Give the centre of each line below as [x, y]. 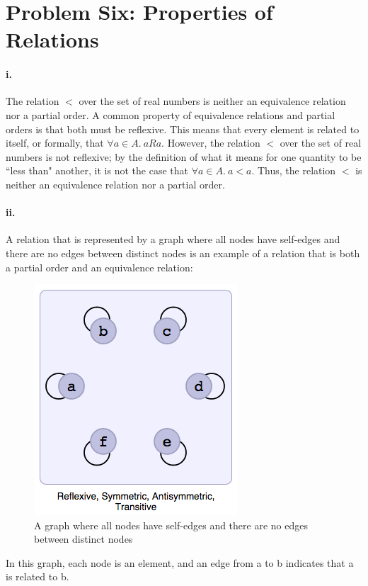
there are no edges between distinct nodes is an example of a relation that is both [183, 253]
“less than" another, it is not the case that [97, 170]
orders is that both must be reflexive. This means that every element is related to [183, 129]
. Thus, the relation [294, 170]
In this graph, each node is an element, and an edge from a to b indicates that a [180, 562]
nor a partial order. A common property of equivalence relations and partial [171, 114]
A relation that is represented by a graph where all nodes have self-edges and [173, 239]
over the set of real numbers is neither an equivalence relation [212, 101]
